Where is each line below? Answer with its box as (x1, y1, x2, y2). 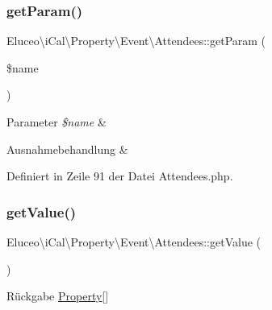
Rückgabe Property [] (6, 287, 109, 304)
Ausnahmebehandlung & (6, 140, 128, 157)
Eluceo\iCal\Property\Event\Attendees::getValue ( (6, 234, 261, 250)
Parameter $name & (6, 114, 107, 130)
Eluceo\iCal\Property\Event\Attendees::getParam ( (6, 32, 266, 49)
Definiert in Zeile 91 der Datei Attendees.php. (6, 167, 233, 184)
